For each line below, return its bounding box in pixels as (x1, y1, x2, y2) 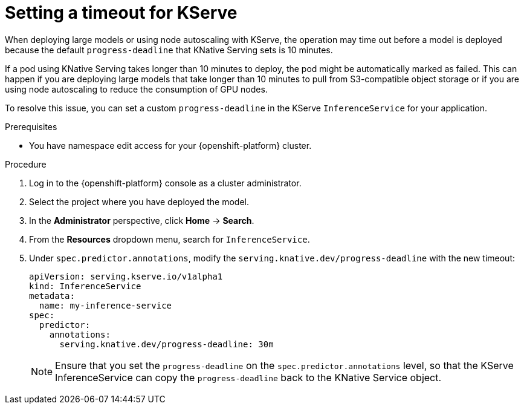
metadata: (29, 290, 75, 301)
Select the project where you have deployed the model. (29, 196, 249, 207)
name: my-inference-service (39, 300, 172, 310)
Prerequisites (5, 121, 57, 132)
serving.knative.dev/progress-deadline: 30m (59, 339, 274, 349)
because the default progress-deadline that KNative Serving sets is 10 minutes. (5, 44, 333, 55)
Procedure (5, 159, 47, 169)
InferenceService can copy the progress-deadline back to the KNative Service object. (55, 371, 442, 384)
